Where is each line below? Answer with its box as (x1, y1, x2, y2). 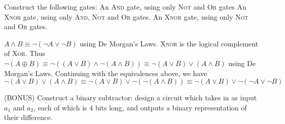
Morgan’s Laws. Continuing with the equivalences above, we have (4, 68, 207, 78)
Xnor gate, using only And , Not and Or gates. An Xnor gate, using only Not (4, 11, 248, 22)
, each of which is (33, 102, 87, 112)
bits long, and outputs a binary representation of (95, 102, 247, 112)
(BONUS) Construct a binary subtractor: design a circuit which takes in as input (4, 92, 257, 103)
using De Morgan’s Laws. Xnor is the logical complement (80, 38, 259, 48)
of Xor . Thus (4, 48, 45, 58)
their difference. (4, 112, 53, 122)
